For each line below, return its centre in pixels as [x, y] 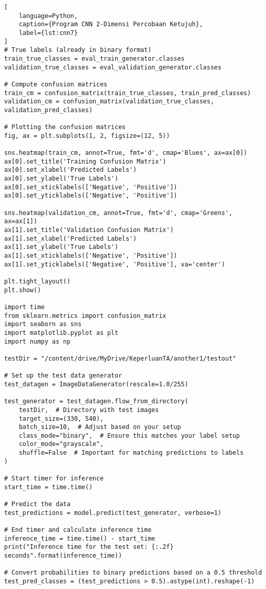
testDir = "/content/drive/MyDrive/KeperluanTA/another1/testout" [120, 358]
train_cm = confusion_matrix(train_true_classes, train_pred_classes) [128, 93]
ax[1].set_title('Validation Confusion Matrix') [89, 230]
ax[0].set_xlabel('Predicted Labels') [70, 170]
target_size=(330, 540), [61, 418]
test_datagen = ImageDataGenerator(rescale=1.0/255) [96, 384]
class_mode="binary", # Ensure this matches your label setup [129, 435]
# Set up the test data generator [63, 376]
